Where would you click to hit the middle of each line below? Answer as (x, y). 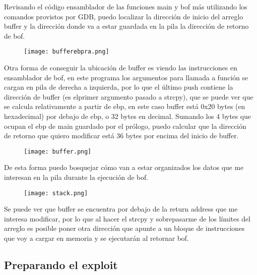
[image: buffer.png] (58, 151)
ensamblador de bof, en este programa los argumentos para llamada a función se (126, 77)
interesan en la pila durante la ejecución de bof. (76, 177)
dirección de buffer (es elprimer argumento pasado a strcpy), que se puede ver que (129, 96)
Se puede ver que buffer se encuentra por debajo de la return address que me (121, 209)
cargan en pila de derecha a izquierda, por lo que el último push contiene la (119, 87)
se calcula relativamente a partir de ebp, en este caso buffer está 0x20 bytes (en (125, 106)
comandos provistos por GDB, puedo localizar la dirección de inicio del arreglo (124, 16)
